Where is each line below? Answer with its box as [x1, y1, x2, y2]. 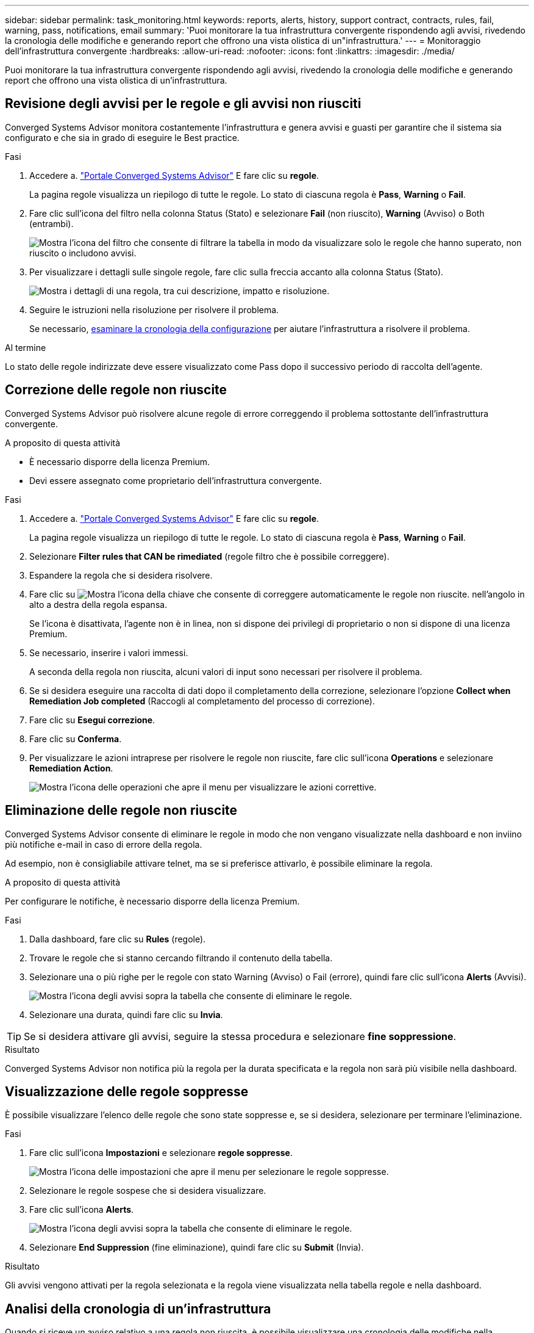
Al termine [5, 342, 46, 353]
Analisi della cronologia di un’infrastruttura [5, 1301, 271, 1317]
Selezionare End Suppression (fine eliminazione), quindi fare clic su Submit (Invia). [29, 1242, 364, 1253]
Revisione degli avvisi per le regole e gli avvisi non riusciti [5, 96, 361, 112]
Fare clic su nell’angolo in [29, 588, 525, 599]
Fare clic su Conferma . [29, 733, 122, 744]
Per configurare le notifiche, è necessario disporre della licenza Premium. [5, 895, 300, 906]
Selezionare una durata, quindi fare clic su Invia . [29, 1009, 223, 1020]
